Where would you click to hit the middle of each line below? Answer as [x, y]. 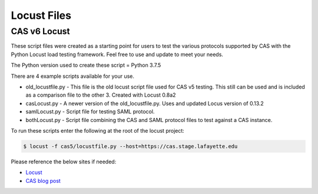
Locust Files [41, 15]
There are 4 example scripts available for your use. [73, 76]
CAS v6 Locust [40, 31]
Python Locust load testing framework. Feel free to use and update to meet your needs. [117, 54]
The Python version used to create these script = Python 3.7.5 [86, 65]
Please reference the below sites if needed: [64, 162]
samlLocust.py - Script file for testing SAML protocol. [90, 111]
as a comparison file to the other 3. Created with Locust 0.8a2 [101, 95]
